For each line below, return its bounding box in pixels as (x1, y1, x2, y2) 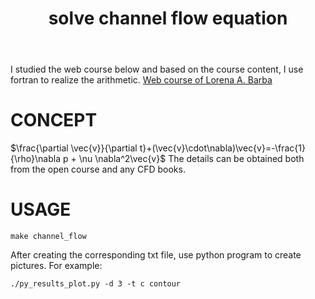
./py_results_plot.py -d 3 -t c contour (10, 279, 182, 289)
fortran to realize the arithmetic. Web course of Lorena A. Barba (10, 74, 273, 86)
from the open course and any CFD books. (10, 163, 186, 176)
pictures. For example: (10, 260, 103, 272)
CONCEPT (10, 109, 98, 132)
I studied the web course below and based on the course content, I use (10, 63, 304, 76)
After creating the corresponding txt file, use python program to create (10, 249, 302, 261)
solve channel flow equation (48, 7, 288, 30)
